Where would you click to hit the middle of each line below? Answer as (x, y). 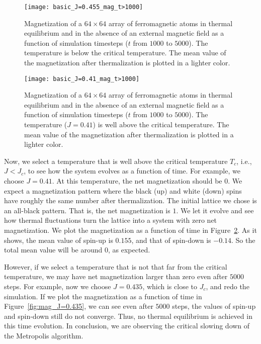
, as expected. (129, 250)
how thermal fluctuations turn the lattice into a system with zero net (111, 220)
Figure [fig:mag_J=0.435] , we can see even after (79, 306)
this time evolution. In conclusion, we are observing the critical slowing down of (127, 326)
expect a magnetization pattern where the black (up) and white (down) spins (123, 190)
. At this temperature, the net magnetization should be (137, 181)
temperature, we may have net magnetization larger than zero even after (116, 276)
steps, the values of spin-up (214, 306)
